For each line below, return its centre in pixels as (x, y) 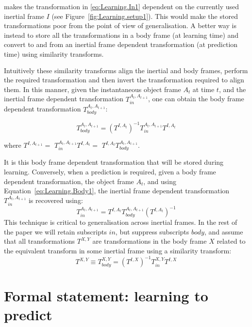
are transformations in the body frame (150, 241)
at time (203, 89)
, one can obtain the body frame (196, 99)
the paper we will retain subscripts (55, 231)
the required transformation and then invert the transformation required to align (124, 80)
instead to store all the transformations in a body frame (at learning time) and (121, 35)
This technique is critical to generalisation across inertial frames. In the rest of (121, 222)
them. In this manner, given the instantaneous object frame (92, 89)
